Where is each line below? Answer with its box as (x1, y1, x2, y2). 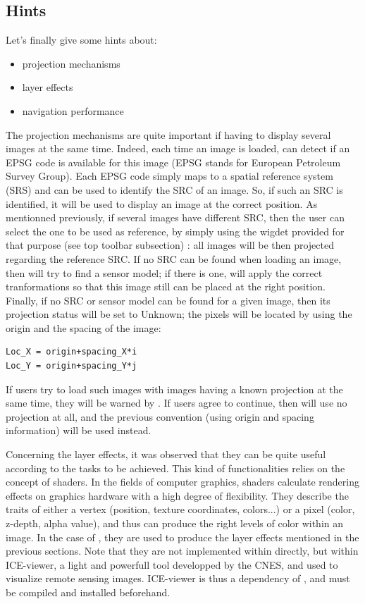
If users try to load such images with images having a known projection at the (6, 381, 343, 396)
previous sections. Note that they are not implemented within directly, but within (6, 543, 359, 558)
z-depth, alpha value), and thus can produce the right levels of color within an (6, 516, 344, 531)
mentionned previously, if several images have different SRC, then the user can (6, 210, 345, 225)
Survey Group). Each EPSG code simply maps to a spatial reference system (6, 168, 333, 183)
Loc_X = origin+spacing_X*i (6, 347, 137, 357)
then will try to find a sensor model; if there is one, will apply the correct (6, 265, 323, 280)
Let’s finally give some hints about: (6, 32, 157, 47)
